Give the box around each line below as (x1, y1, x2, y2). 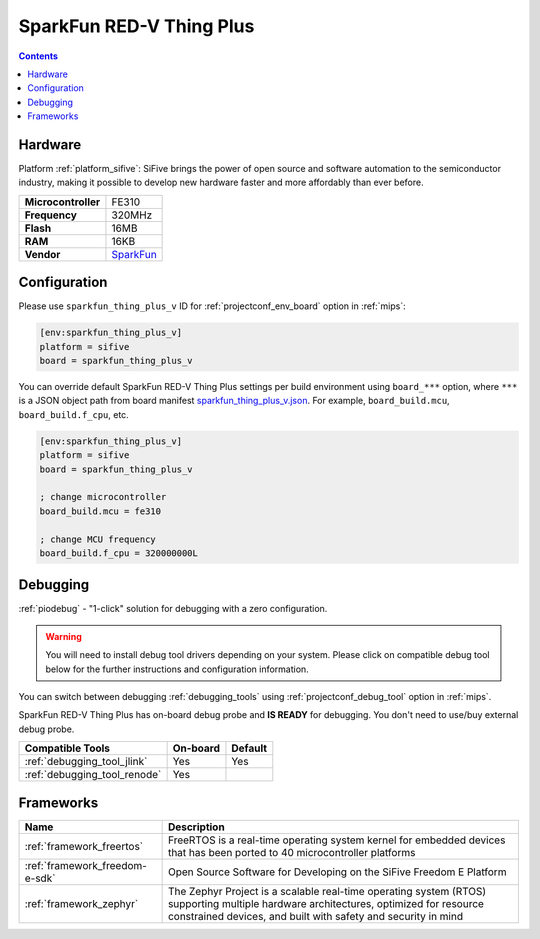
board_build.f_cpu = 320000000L (39, 547, 199, 559)
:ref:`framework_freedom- (24, 858, 147, 872)
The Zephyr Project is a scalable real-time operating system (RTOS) (167, 884, 487, 898)
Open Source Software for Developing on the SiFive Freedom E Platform (167, 865, 507, 879)
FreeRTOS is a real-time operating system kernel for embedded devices (167, 833, 506, 847)
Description (167, 820, 225, 834)
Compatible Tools (24, 741, 110, 755)
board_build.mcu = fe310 (39, 505, 162, 517)
